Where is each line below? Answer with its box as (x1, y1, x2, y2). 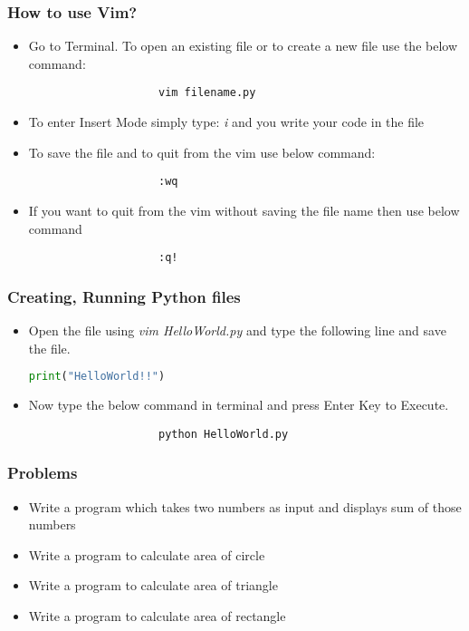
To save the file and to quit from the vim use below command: (28, 142, 376, 161)
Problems (7, 461, 78, 484)
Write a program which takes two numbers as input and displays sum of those (28, 497, 462, 516)
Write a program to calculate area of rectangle (28, 606, 286, 625)
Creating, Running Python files (7, 285, 241, 307)
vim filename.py (158, 86, 256, 100)
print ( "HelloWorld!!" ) (28, 370, 166, 383)
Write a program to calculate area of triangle (28, 576, 278, 595)
